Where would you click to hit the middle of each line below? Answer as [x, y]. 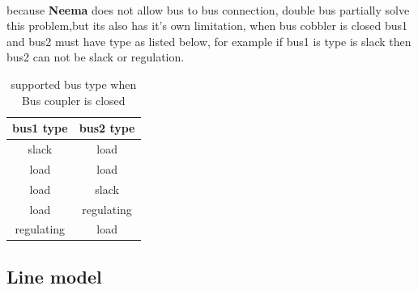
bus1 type [40, 128]
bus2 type [107, 128]
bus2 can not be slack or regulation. [96, 57]
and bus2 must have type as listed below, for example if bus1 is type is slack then [209, 41]
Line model [54, 276]
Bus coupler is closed [73, 100]
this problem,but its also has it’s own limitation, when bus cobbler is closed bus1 [207, 25]
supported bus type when [74, 84]
